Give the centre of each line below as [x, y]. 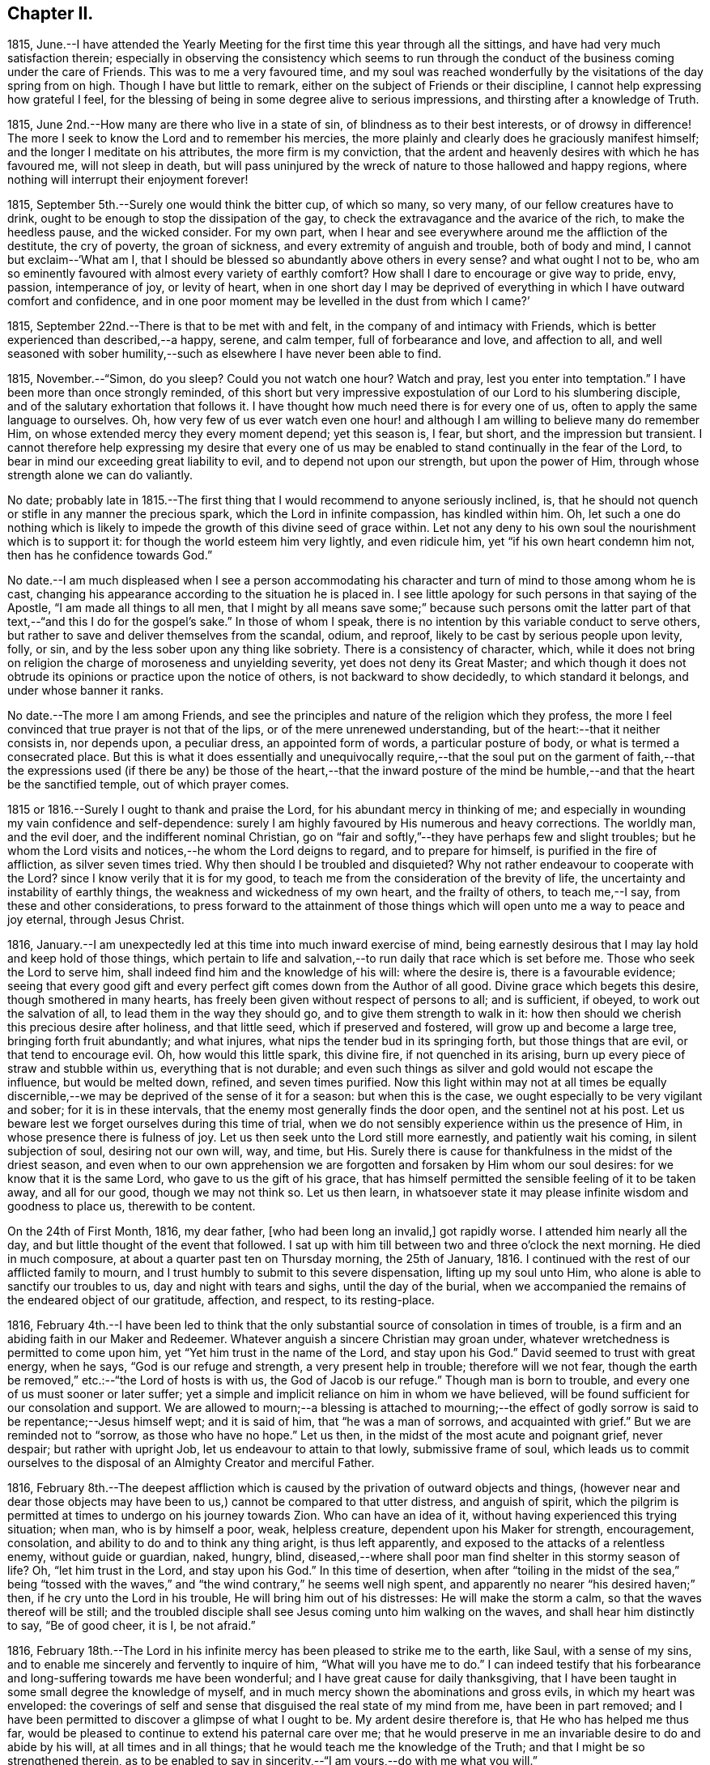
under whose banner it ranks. [86, 691]
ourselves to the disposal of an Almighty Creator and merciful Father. [191, 1463]
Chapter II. [51, 13]
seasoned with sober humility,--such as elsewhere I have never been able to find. [225, 354]
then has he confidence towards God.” [110, 555]
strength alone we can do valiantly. [100, 475]
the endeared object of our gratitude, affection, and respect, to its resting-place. [221, 1300]
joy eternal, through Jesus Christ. [96, 920]
